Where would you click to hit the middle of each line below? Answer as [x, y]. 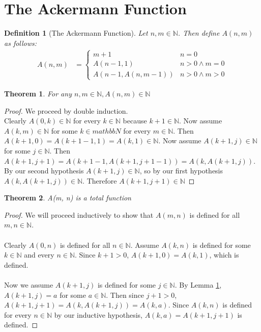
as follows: [21, 43]
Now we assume [29, 285]
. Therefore [100, 180]
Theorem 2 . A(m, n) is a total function [68, 198]
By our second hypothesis [44, 171]
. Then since [125, 295]
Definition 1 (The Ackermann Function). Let [76, 33]
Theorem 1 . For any [38, 93]
